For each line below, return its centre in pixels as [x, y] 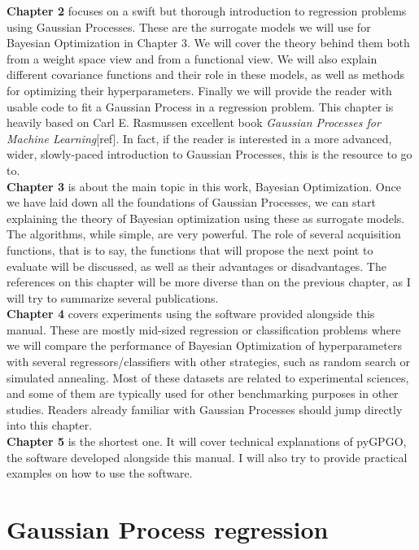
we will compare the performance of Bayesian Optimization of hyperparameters [204, 345]
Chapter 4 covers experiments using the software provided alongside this [191, 314]
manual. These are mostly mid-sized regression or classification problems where [204, 329]
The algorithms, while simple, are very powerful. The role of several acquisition [204, 234]
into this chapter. [50, 425]
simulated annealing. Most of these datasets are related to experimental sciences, [208, 377]
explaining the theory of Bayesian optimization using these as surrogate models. [206, 218]
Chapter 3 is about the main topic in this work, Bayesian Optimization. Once [204, 186]
